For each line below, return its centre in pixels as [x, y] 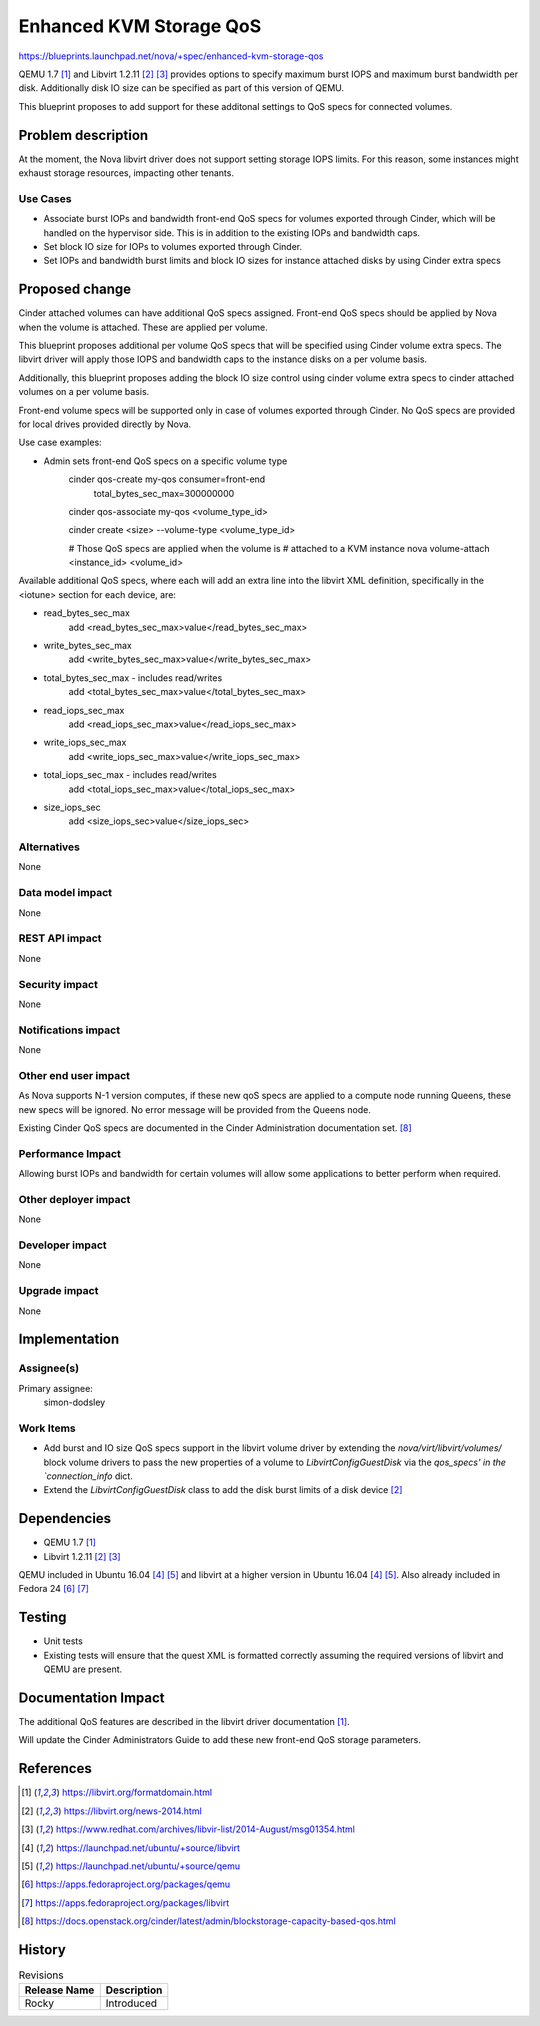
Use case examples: [60, 442]
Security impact [58, 984]
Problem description [83, 135]
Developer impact [62, 1245]
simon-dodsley [74, 1402]
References [55, 1768]
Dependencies [65, 1518]
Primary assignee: [56, 1388]
